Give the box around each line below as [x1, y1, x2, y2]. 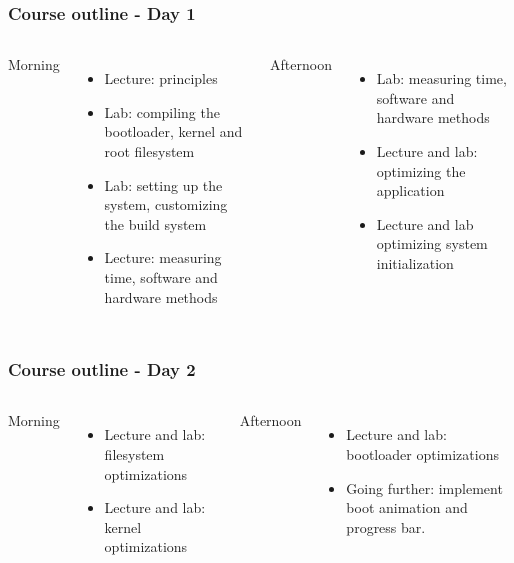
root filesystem [104, 141, 195, 161]
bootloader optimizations [346, 443, 499, 464]
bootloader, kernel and [104, 121, 243, 142]
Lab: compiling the [104, 101, 220, 122]
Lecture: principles [104, 68, 218, 89]
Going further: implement [346, 477, 503, 498]
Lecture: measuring [104, 247, 222, 268]
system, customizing [104, 194, 228, 215]
